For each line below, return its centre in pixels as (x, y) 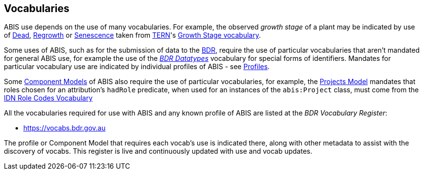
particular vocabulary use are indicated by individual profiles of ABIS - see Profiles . (137, 67)
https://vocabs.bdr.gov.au (65, 128)
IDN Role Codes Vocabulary (48, 98)
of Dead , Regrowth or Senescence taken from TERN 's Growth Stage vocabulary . (133, 35)
